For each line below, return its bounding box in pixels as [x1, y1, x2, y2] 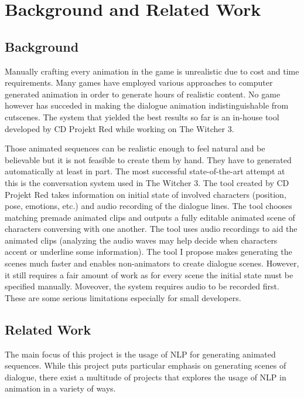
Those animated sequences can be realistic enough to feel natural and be [5, 142, 265, 154]
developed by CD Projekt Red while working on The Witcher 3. [5, 122, 234, 134]
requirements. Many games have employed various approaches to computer [5, 76, 273, 89]
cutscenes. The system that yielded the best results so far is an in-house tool [5, 110, 279, 123]
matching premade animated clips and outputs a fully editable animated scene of [5, 211, 295, 223]
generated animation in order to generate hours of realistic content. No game [5, 87, 281, 100]
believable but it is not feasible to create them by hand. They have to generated [5, 153, 292, 166]
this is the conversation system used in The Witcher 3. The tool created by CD [5, 176, 289, 188]
